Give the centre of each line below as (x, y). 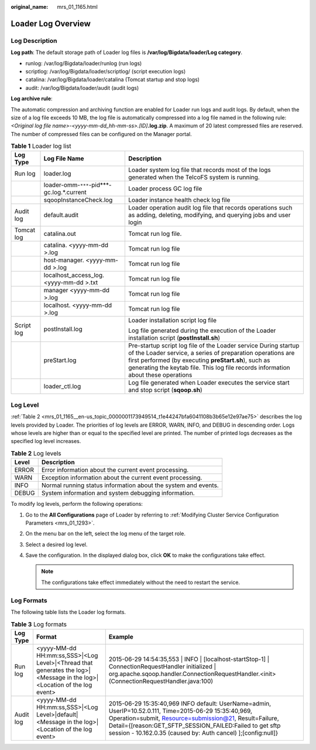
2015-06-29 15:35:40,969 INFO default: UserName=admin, (190, 703)
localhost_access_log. (74, 275)
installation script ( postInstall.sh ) (174, 338)
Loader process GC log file (165, 189)
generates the (55, 670)
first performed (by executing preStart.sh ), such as (199, 360)
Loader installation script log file (172, 320)
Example (121, 637)
